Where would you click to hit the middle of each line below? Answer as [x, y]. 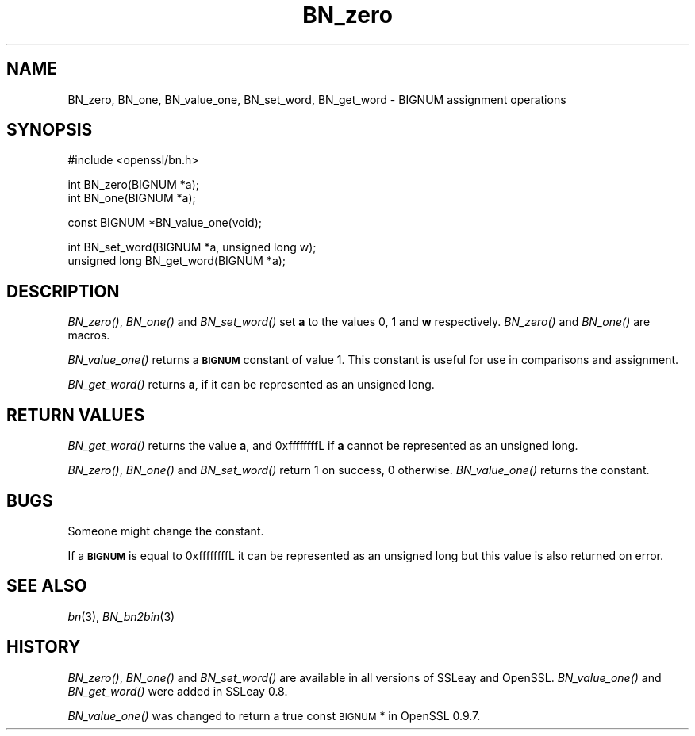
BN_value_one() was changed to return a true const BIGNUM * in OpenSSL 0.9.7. [274, 715]
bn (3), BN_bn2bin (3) [121, 616]
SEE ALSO [47, 586]
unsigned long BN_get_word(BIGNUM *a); [177, 261]
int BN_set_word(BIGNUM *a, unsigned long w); [192, 247]
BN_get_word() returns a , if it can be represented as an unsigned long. [251, 385]
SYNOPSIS [50, 130]
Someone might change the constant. [166, 531]
